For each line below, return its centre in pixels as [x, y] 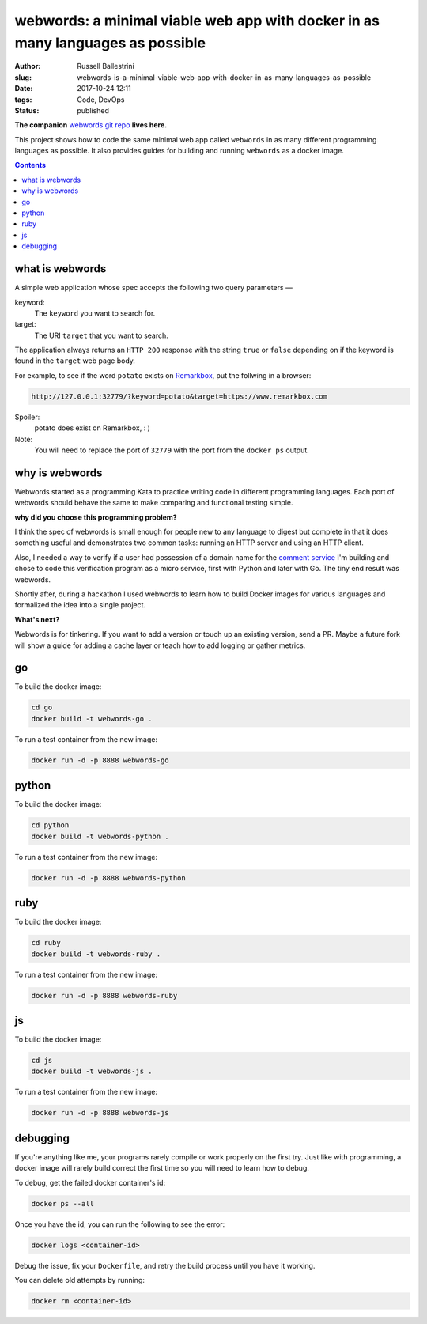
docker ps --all [63, 1203]
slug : [23, 77]
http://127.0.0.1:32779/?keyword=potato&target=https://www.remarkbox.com [179, 396]
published [93, 110]
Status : [27, 110]
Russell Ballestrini [106, 66]
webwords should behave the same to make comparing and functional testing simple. [154, 503]
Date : [24, 89]
